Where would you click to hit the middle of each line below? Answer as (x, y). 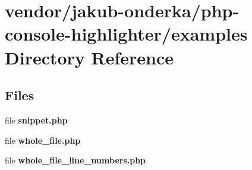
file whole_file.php (43, 140)
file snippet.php (36, 120)
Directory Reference (89, 57)
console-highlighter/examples (126, 34)
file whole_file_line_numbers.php (75, 160)
